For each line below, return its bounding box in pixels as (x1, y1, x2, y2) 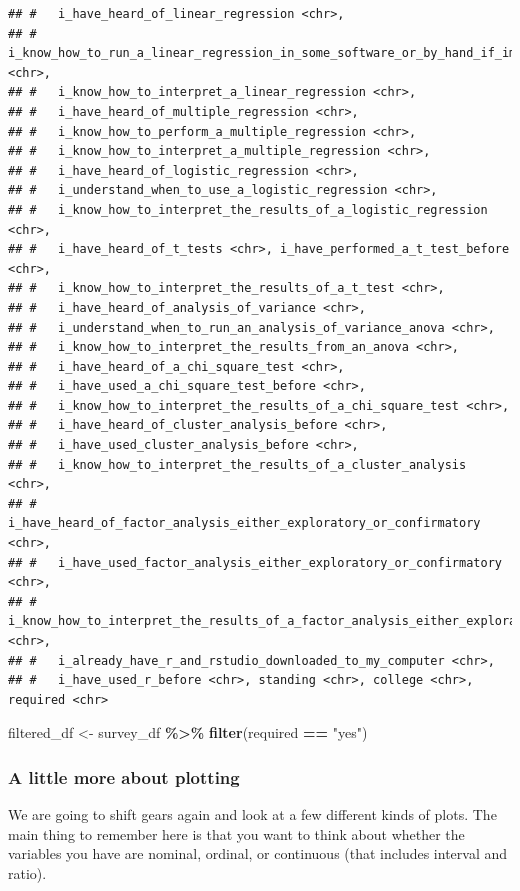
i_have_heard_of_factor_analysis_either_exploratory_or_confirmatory (8, 516, 481, 531)
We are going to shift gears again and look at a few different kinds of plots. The (8, 804, 497, 825)
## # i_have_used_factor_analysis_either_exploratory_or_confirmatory (8, 555, 502, 570)
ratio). (8, 862, 47, 883)
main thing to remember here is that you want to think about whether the (8, 823, 465, 844)
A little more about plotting (8, 764, 240, 789)
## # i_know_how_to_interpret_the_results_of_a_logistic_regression (8, 202, 488, 217)
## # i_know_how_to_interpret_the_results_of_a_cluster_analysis (8, 457, 467, 472)
